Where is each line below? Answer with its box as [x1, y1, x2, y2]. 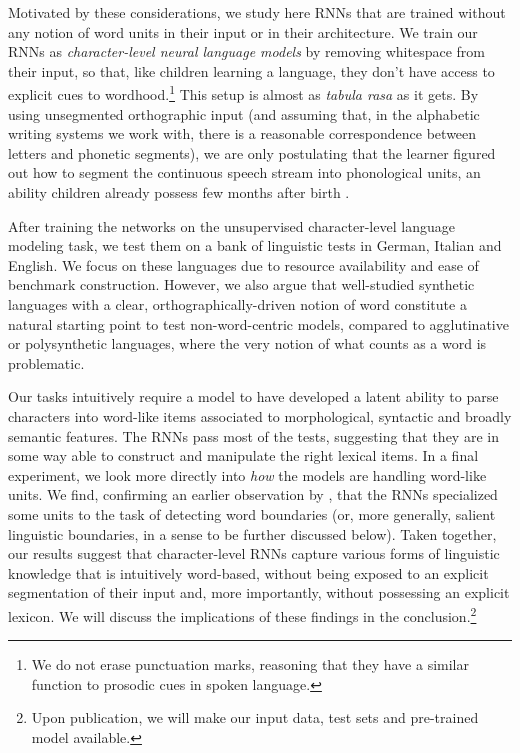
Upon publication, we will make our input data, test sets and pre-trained [31, 707, 479, 728]
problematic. [8, 352, 85, 373]
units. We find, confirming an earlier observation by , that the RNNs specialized [8, 484, 498, 505]
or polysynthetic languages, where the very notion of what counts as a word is [8, 333, 487, 354]
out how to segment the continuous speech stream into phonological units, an [8, 162, 481, 183]
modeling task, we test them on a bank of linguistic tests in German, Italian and [8, 235, 502, 256]
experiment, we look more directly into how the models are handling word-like [8, 464, 487, 485]
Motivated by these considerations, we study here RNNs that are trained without [8, 2, 506, 22]
